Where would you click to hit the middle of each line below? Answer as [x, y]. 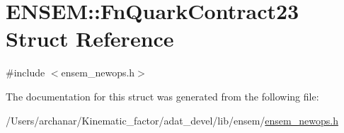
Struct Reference [90, 39]
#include [25, 73]
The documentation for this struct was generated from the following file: [162, 96]
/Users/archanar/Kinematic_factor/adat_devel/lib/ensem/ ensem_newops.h [172, 120]
